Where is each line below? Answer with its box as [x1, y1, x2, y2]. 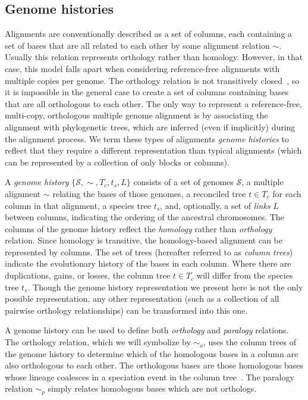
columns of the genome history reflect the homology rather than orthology [5, 222, 272, 235]
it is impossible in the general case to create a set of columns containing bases [5, 86, 289, 98]
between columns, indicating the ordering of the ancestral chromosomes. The [5, 211, 284, 223]
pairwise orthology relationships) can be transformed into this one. [5, 304, 248, 316]
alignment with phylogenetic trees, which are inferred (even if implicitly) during [5, 120, 296, 133]
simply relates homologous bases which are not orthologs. [48, 382, 257, 395]
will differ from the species [196, 269, 293, 282]
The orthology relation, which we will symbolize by [5, 336, 191, 348]
